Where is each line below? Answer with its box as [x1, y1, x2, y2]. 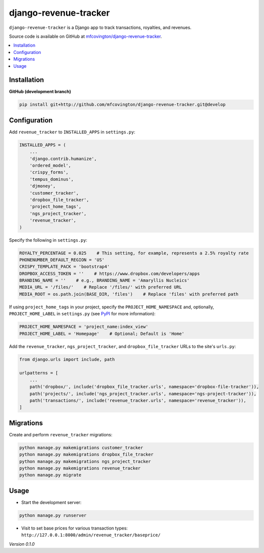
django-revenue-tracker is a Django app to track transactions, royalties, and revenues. [9, 25, 192, 30]
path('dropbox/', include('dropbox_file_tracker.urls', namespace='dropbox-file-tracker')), [29, 384, 259, 390]
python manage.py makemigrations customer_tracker [19, 445, 144, 451]
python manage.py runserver [19, 512, 87, 518]
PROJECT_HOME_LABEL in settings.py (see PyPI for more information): [9, 311, 156, 317]
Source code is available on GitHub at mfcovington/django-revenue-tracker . [9, 33, 162, 39]
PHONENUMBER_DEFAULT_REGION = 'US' [19, 257, 105, 262]
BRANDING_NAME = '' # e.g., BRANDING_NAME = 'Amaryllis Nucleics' [19, 277, 190, 283]
